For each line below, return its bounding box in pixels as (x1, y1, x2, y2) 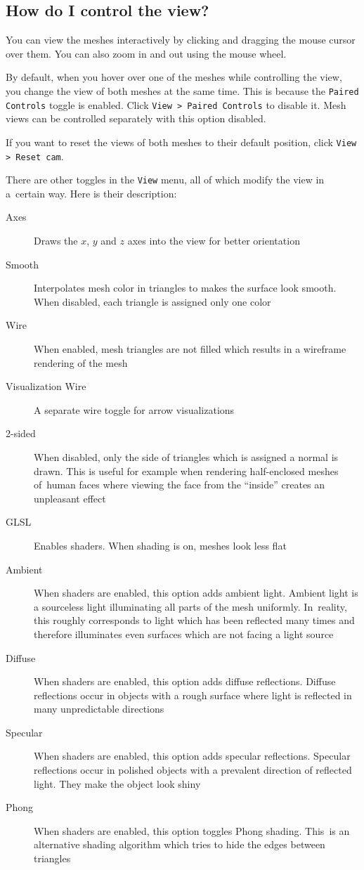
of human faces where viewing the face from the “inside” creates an (34, 477, 325, 492)
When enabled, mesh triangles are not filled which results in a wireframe (34, 342, 346, 356)
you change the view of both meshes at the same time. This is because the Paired (6, 83, 359, 98)
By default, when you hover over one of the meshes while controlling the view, (6, 70, 342, 84)
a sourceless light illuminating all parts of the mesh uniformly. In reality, (34, 599, 347, 613)
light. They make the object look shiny (34, 776, 201, 791)
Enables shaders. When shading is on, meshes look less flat (34, 538, 287, 552)
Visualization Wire (6, 379, 86, 394)
